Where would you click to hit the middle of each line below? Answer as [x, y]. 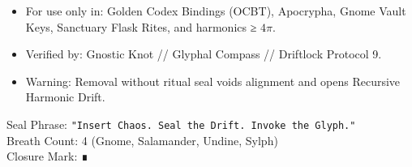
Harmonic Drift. [65, 97]
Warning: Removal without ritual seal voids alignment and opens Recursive [213, 81]
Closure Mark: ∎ [47, 156]
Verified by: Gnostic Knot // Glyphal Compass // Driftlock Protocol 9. [204, 54]
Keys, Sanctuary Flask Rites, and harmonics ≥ [141, 26]
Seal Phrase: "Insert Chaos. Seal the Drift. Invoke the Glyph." [181, 124]
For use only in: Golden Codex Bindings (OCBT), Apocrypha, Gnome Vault [216, 11]
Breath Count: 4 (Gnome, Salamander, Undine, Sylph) [142, 140]
